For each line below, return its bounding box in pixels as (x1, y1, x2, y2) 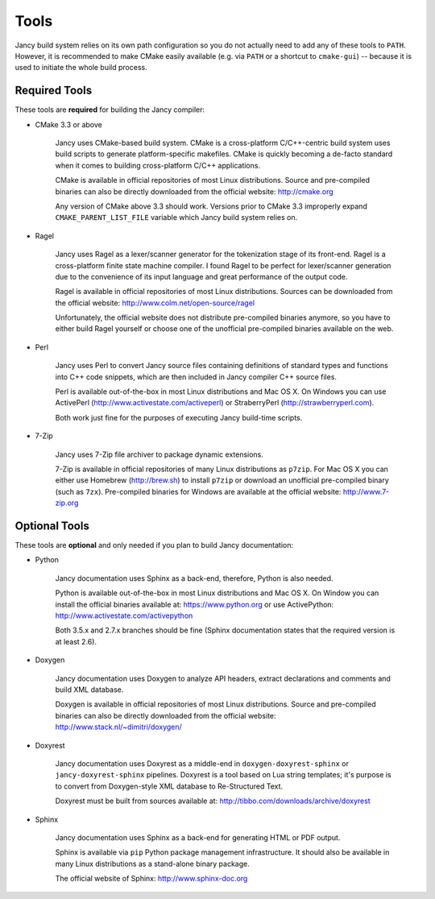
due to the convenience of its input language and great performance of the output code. (55, 271, 348, 281)
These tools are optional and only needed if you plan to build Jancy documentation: (14, 541, 294, 550)
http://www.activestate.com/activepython (55, 611, 193, 620)
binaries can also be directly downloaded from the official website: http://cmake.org (55, 186, 333, 197)
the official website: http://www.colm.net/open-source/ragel (55, 298, 255, 308)
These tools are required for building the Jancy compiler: (14, 105, 205, 114)
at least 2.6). (55, 636, 97, 646)
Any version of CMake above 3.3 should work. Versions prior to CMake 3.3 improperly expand (55, 201, 368, 211)
